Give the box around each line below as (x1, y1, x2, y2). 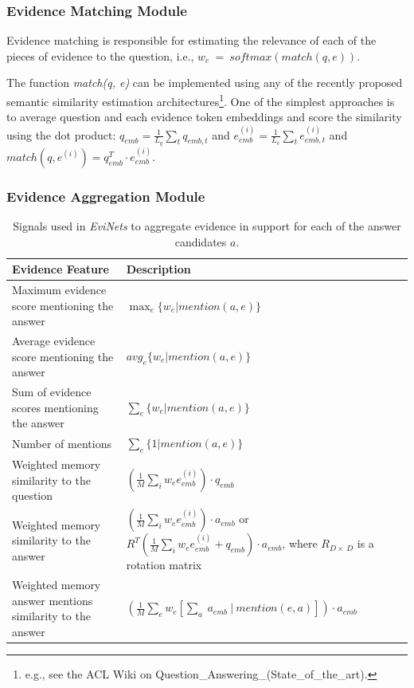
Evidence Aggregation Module (6, 186, 205, 206)
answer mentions (12, 592, 93, 608)
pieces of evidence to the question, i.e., (6, 47, 194, 64)
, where (282, 535, 318, 552)
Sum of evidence (12, 383, 92, 400)
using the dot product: (6, 126, 116, 143)
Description (126, 261, 191, 277)
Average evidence (12, 332, 96, 348)
